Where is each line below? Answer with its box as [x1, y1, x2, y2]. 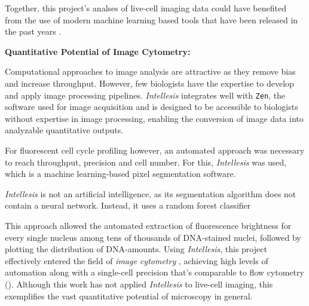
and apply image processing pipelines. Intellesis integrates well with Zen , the [5, 88, 286, 101]
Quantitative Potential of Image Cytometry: [5, 45, 191, 57]
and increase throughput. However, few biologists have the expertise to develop [5, 76, 294, 89]
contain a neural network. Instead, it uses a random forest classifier [5, 199, 251, 212]
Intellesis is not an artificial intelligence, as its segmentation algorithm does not [5, 187, 296, 200]
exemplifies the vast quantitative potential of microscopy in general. [5, 289, 253, 302]
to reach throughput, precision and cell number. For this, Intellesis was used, [5, 155, 287, 168]
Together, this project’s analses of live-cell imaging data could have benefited [5, 2, 286, 14]
